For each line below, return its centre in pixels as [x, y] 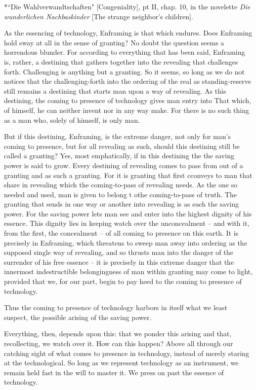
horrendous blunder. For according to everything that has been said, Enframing [125, 52]
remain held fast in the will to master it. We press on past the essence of [114, 372]
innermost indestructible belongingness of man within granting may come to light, [128, 271]
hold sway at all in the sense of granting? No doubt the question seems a [114, 42]
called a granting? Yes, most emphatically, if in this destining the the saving [119, 156]
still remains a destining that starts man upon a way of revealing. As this [115, 90]
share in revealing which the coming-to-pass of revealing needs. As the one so [121, 185]
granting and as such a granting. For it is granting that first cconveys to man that [128, 175]
